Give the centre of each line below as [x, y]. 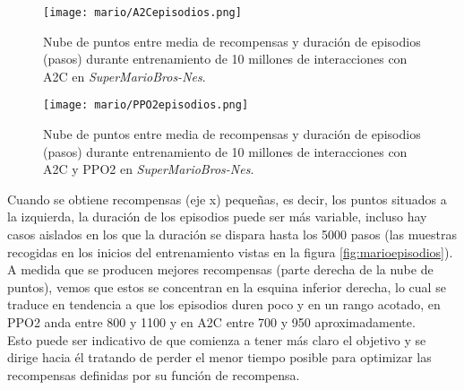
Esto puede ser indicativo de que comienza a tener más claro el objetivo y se [217, 339]
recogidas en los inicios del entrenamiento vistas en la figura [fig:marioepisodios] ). [230, 251]
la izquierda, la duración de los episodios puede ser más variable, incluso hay [217, 217]
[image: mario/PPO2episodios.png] [146, 105]
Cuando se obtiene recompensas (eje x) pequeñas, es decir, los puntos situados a [227, 199]
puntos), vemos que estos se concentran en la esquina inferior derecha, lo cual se [227, 286]
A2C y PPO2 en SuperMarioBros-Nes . [149, 169]
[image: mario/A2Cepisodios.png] [142, 13]
